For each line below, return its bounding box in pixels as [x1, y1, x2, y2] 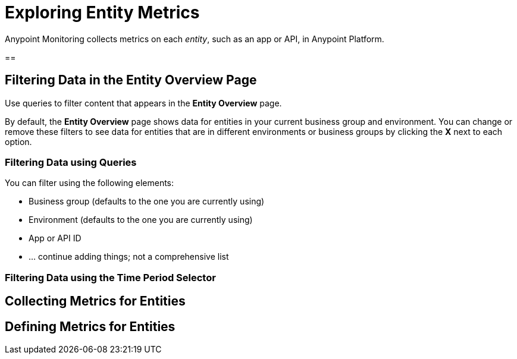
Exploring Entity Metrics [5, 2, 200, 23]
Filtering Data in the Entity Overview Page [5, 73, 257, 88]
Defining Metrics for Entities [5, 319, 176, 334]
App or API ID [29, 233, 82, 244]
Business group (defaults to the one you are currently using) [29, 196, 265, 207]
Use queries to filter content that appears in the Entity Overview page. [5, 97, 282, 108]
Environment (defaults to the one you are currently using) [29, 215, 253, 225]
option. [5, 136, 32, 147]
